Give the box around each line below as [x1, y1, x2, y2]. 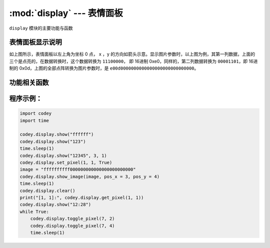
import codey [19, 111, 52, 116]
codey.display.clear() [19, 188, 75, 193]
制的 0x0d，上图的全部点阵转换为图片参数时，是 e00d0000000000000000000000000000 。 [9, 65, 199, 71]
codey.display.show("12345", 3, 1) [19, 153, 107, 158]
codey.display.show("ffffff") [19, 132, 94, 137]
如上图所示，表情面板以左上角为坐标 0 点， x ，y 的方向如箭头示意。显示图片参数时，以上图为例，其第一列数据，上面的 [9, 51, 255, 57]
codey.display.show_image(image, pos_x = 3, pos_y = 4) [19, 173, 160, 179]
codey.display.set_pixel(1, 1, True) [19, 159, 112, 165]
